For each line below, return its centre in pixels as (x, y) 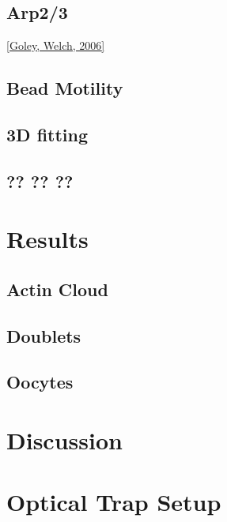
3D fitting (47, 134)
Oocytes (40, 382)
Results (47, 239)
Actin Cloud (57, 289)
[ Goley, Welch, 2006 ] (56, 45)
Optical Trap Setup (114, 502)
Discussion (64, 440)
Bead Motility (65, 88)
